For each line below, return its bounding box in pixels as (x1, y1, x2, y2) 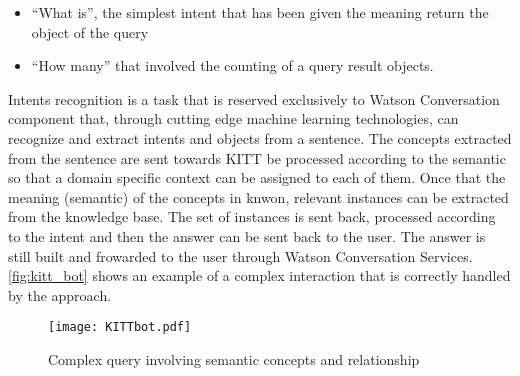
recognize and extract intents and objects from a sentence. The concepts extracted (8, 127, 512, 148)
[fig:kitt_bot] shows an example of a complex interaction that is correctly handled (8, 265, 511, 286)
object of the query (31, 21, 149, 42)
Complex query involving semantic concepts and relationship (48, 348, 420, 369)
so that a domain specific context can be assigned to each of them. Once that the (8, 167, 506, 188)
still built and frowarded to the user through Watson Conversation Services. (8, 245, 473, 266)
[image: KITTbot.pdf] (48, 320, 192, 335)
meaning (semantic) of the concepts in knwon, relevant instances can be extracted (8, 186, 509, 207)
